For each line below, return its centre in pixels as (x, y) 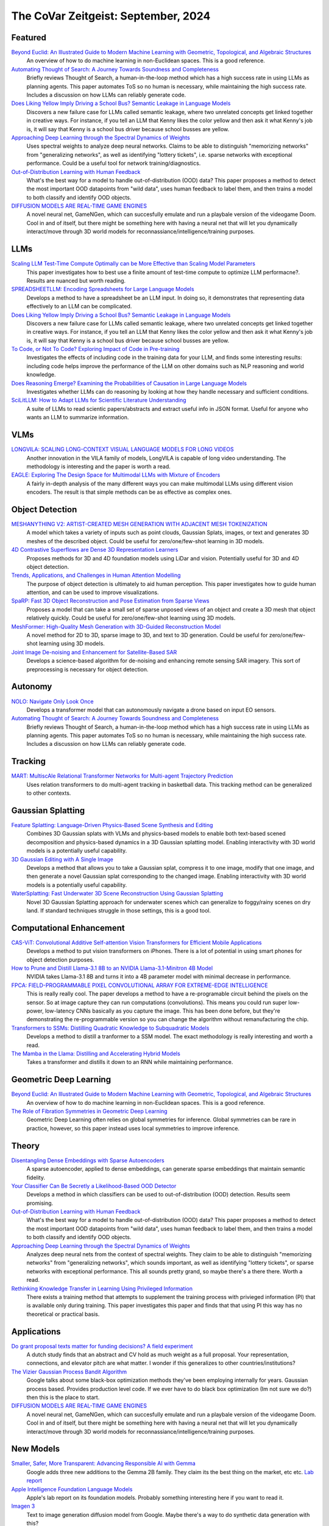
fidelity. (36, 1177)
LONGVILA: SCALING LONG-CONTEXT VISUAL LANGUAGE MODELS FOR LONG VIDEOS (122, 449)
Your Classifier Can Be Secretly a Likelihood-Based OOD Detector (94, 1186)
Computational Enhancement (68, 928)
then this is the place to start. (63, 1397)
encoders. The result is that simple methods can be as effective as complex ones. (129, 492)
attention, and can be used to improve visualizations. (93, 593)
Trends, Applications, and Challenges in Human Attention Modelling (96, 575)
